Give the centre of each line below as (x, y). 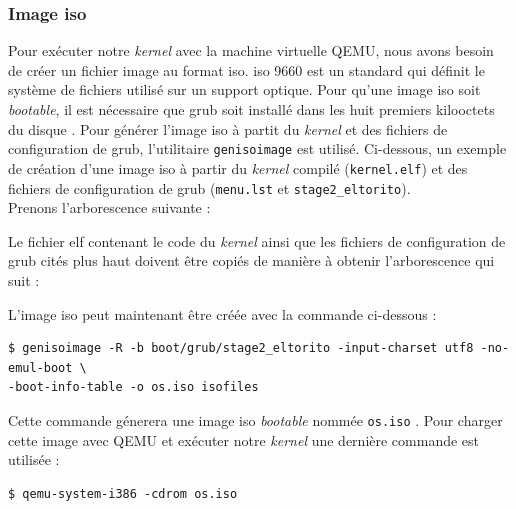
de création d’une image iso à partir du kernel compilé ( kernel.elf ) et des (238, 167)
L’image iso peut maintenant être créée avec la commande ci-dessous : (222, 313)
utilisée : (34, 459)
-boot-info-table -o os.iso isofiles (133, 387)
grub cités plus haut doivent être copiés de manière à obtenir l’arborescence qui (251, 260)
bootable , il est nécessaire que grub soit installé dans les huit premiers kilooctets (251, 109)
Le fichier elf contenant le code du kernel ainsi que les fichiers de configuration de (257, 240)
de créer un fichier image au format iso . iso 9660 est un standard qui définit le (246, 69)
